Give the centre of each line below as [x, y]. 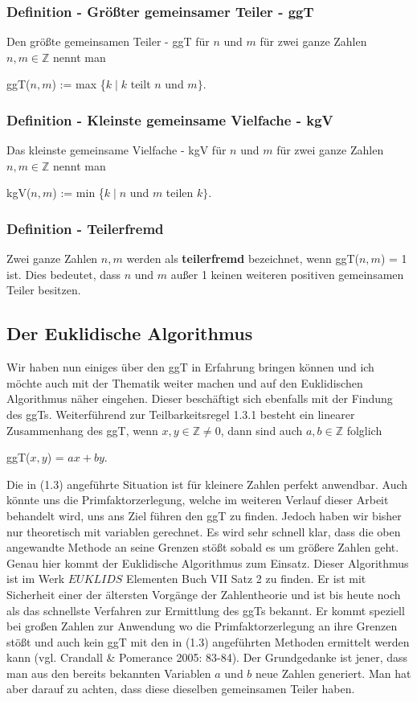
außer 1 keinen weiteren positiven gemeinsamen [287, 274]
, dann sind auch [262, 430]
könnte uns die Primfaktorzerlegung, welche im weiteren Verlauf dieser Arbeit [198, 500]
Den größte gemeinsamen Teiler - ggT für [108, 41]
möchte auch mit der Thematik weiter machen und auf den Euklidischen [185, 382]
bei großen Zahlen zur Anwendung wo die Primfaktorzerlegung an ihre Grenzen [202, 626]
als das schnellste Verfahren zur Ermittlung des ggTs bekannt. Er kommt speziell [206, 610]
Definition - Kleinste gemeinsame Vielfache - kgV [170, 119]
